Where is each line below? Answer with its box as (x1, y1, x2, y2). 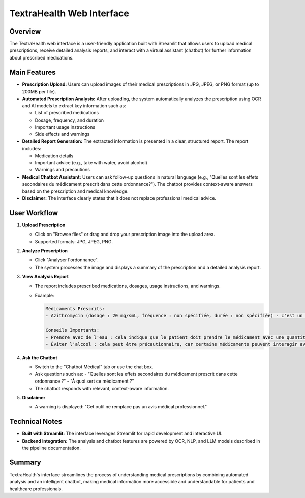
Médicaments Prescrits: (45, 306, 105, 312)
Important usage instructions (35, 124, 96, 130)
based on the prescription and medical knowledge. (22, 188, 129, 194)
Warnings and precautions (35, 167, 90, 173)
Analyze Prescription (22, 248, 68, 254)
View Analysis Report (22, 274, 69, 280)
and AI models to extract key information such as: (22, 102, 127, 109)
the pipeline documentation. (22, 445, 81, 451)
